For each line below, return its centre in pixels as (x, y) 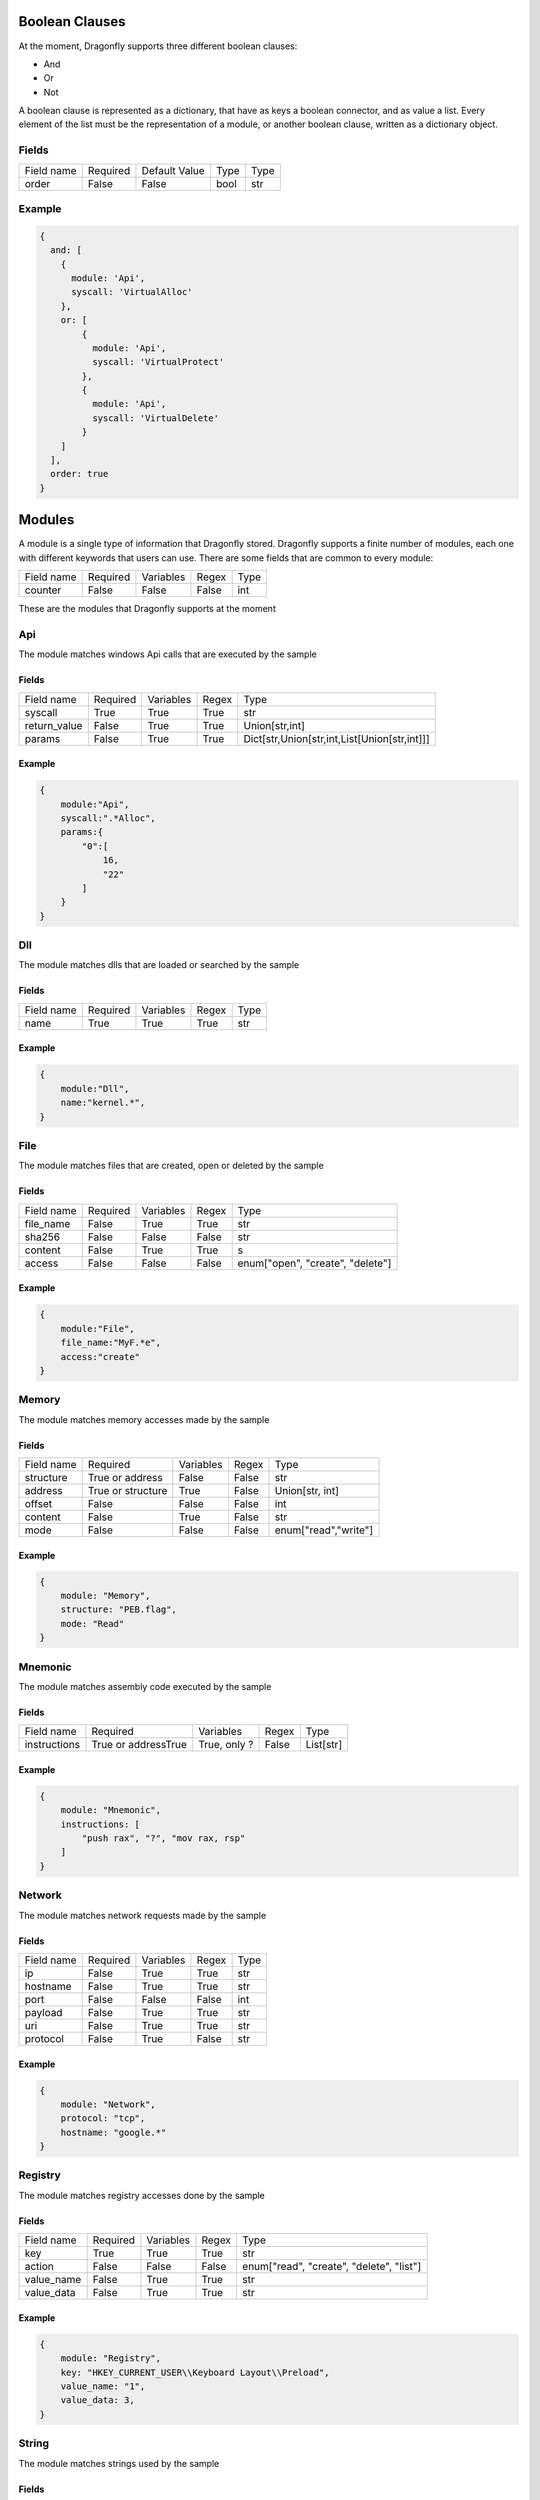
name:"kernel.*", (103, 1103)
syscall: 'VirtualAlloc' (132, 292)
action (39, 2267)
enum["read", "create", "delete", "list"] (331, 2267)
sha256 (42, 1237)
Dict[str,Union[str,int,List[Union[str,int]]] (336, 738)
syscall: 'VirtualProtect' (158, 362)
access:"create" (100, 1356)
